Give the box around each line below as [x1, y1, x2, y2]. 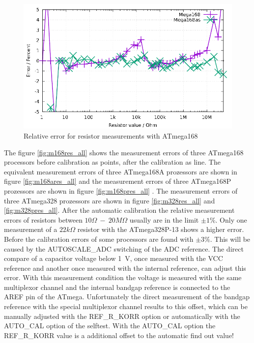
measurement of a [4, 224, 57, 234]
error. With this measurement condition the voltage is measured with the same [4, 272, 242, 283]
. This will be [210, 233, 251, 244]
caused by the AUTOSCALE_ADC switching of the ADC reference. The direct [4, 243, 244, 254]
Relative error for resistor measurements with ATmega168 [24, 130, 198, 141]
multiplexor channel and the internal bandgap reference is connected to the [4, 282, 230, 292]
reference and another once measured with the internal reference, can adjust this [4, 262, 246, 273]
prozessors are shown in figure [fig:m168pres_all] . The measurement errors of [4, 185, 238, 196]
